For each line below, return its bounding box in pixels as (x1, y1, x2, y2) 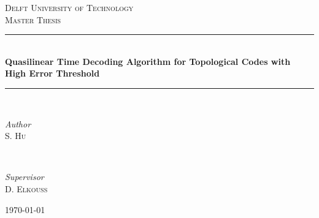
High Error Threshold (5, 67, 100, 80)
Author (5, 117, 31, 130)
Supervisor (5, 170, 44, 183)
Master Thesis (5, 13, 61, 26)
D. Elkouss (5, 182, 48, 195)
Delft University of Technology (5, 1, 134, 13)
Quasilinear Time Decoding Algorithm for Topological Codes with (5, 55, 291, 67)
